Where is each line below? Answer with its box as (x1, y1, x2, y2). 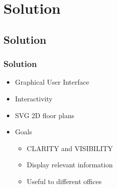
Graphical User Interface (15, 77, 89, 87)
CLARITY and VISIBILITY (27, 143, 113, 153)
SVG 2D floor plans (15, 110, 75, 120)
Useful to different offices (27, 176, 102, 186)
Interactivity (15, 93, 53, 103)
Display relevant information (27, 159, 113, 170)
